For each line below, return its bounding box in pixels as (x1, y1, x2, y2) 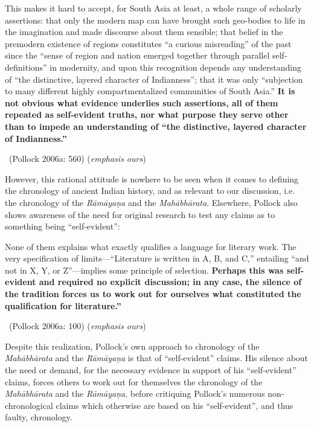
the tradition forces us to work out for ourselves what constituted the (5, 287, 301, 300)
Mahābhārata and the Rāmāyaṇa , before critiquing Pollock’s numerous (5, 387, 265, 400)
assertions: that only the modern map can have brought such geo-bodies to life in (5, 13, 306, 26)
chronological (5, 399, 53, 411)
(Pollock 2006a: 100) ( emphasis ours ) (8, 319, 146, 332)
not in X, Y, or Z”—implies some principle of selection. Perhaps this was (5, 263, 284, 276)
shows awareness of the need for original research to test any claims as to (5, 208, 275, 220)
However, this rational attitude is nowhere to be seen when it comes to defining (5, 172, 299, 185)
